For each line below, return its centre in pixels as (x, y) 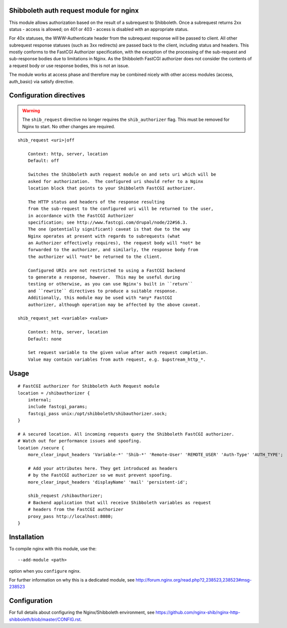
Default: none (45, 339)
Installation (26, 537)
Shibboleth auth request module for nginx (74, 11)
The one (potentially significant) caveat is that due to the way (109, 229)
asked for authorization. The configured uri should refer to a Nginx (115, 181)
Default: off (43, 161)
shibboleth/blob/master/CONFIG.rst (45, 619)
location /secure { (41, 448)
